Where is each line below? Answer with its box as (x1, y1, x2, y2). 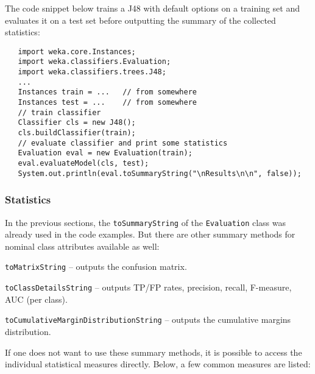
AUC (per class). (5, 292, 68, 305)
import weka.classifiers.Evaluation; (18, 57, 171, 66)
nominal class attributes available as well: (5, 239, 160, 252)
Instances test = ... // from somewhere (18, 98, 197, 107)
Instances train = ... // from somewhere (18, 88, 197, 97)
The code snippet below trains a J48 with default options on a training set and (5, 2, 300, 14)
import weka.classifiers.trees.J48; (18, 68, 166, 77)
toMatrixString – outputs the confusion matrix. (5, 260, 187, 273)
